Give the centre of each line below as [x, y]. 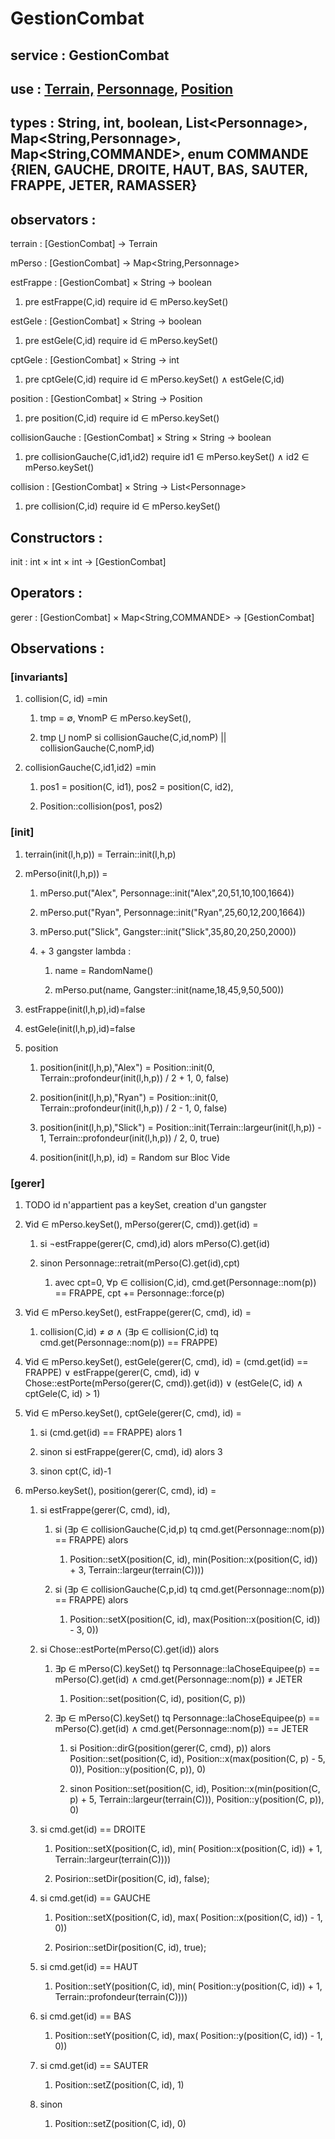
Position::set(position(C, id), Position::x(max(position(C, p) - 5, [197, 1759]
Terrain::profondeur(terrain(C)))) [121, 1997]
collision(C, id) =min [66, 699]
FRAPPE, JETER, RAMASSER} [104, 185]
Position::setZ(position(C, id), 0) [120, 2124]
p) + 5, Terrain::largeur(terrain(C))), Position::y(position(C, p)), [197, 1799]
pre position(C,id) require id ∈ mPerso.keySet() [122, 418]
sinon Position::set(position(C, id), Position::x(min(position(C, [195, 1789]
